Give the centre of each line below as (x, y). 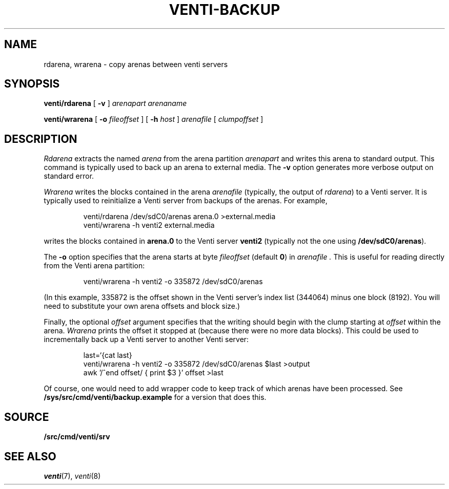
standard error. (69, 176)
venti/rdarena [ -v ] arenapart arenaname (115, 103)
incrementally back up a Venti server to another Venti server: (146, 339)
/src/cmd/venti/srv (77, 437)
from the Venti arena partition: (94, 266)
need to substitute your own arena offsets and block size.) (142, 306)
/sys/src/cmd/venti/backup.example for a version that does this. (155, 397)
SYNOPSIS (32, 84)
